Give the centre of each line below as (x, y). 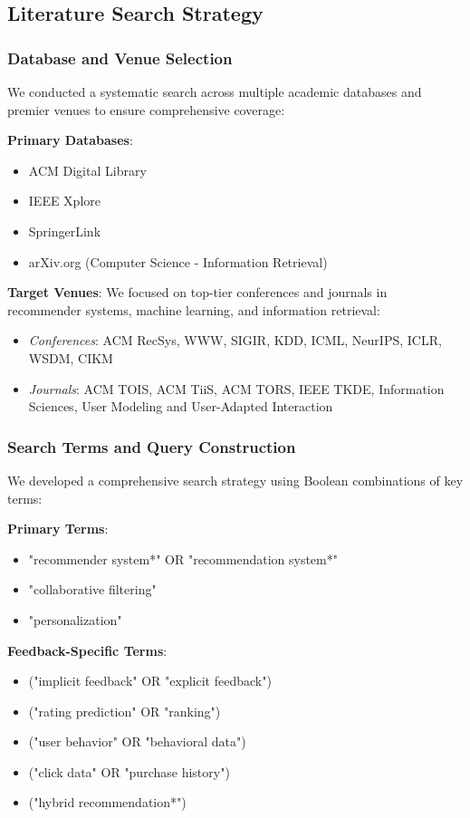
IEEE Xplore (64, 201)
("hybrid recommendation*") (107, 802)
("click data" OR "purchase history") (129, 771)
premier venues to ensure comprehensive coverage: (146, 109)
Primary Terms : (58, 529)
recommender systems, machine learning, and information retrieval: (194, 309)
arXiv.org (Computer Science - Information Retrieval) (178, 261)
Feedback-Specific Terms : (87, 650)
